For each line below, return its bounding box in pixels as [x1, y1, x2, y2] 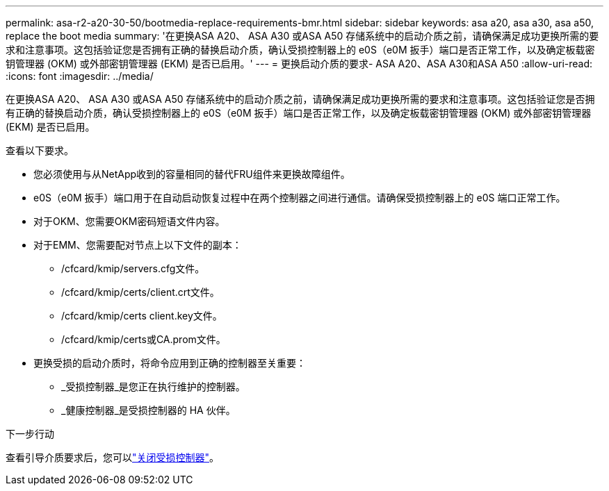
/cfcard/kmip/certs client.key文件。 [61, 310, 222, 322]
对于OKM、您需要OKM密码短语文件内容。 [33, 215, 225, 227]
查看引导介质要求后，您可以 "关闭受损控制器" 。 [6, 451, 220, 463]
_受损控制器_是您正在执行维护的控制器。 [61, 381, 245, 392]
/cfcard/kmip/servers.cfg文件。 [61, 263, 205, 274]
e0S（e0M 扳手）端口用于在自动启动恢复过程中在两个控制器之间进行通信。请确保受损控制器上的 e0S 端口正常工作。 [33, 192, 566, 203]
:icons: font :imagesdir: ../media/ [6, 70, 154, 82]
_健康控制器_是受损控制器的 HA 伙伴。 [61, 404, 236, 416]
